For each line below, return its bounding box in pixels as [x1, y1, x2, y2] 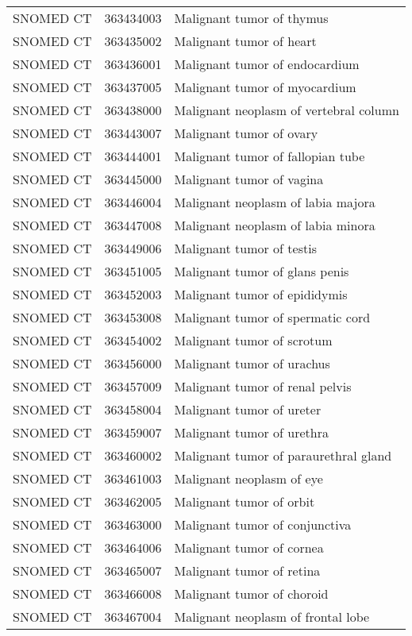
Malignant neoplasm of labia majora [174, 193, 375, 211]
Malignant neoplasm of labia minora [174, 216, 375, 234]
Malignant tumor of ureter [174, 400, 322, 418]
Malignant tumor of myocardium [174, 78, 356, 96]
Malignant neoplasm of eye [174, 469, 323, 488]
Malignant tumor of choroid [174, 584, 329, 603]
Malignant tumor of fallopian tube [174, 147, 365, 165]
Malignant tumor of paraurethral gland [174, 446, 392, 464]
